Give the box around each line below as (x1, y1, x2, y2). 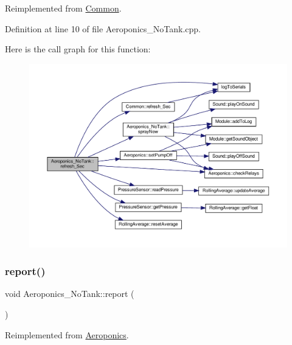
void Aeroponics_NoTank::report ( (5, 287, 134, 300)
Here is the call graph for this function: (5, 43, 151, 55)
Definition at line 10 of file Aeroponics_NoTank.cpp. (5, 22, 201, 35)
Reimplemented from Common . (5, 2, 122, 14)
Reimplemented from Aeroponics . (5, 328, 129, 341)
